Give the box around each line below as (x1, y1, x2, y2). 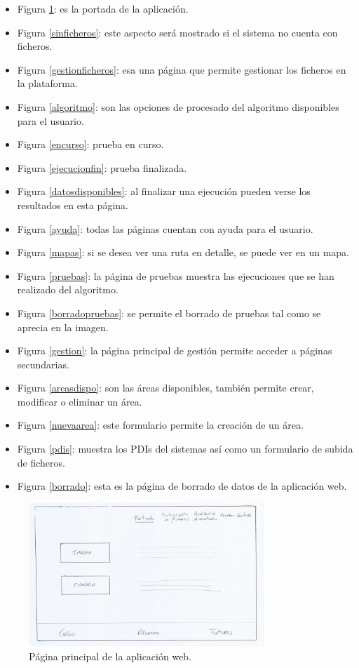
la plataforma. (17, 76, 78, 91)
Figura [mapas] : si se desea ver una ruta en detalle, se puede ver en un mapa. (17, 245, 350, 260)
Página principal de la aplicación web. (29, 648, 192, 663)
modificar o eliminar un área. (17, 394, 142, 408)
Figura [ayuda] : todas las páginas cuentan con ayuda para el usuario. (17, 221, 313, 236)
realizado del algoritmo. (17, 282, 118, 297)
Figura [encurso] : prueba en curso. (17, 137, 164, 152)
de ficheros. (17, 455, 65, 469)
